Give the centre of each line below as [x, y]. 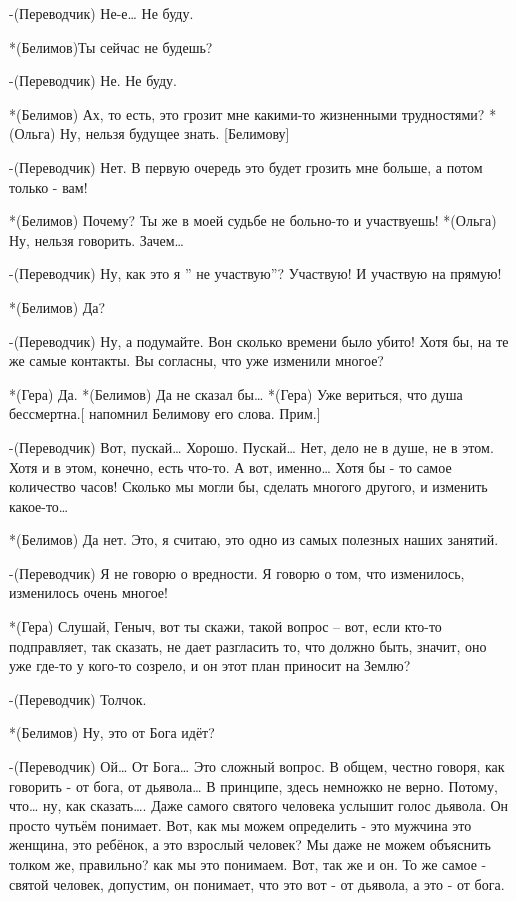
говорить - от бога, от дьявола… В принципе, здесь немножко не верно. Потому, [253, 785]
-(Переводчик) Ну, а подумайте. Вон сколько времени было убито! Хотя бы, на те [259, 340]
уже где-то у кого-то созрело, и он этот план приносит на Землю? [210, 665]
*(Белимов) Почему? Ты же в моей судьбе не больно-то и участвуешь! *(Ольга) [253, 220]
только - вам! [48, 186]
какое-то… [39, 505]
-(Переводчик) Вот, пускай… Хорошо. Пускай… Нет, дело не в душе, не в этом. [251, 446]
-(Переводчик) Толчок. [78, 698]
